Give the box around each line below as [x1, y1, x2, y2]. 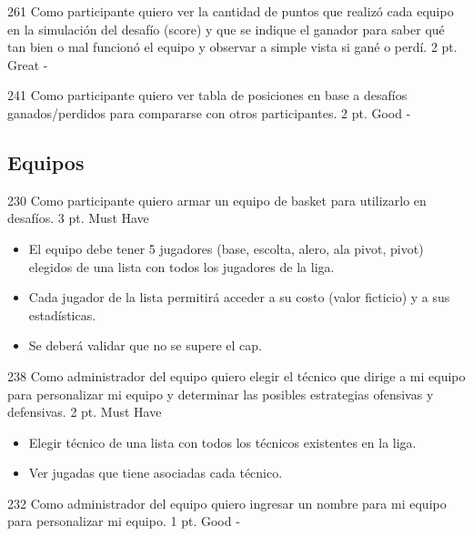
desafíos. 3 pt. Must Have [7, 208, 149, 228]
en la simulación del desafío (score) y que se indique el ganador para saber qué [7, 19, 445, 38]
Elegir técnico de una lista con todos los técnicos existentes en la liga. [28, 432, 417, 451]
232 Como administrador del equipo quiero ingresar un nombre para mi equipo [7, 493, 447, 512]
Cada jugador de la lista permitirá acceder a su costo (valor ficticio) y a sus [28, 288, 450, 307]
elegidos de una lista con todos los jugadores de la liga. [28, 257, 335, 276]
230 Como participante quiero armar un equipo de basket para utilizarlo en [7, 190, 427, 209]
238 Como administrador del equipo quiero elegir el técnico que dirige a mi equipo [7, 366, 466, 385]
